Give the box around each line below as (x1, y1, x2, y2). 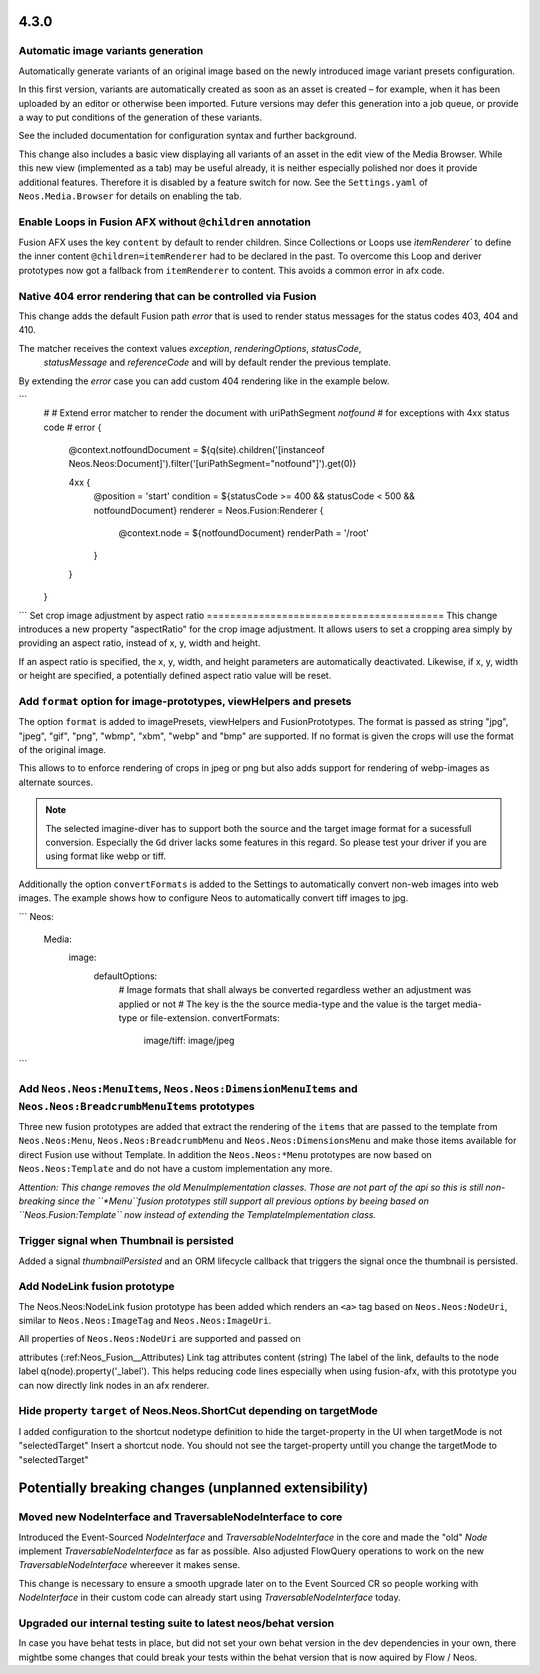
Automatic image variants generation (18, 44, 204, 58)
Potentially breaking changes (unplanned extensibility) (18, 1480, 369, 1497)
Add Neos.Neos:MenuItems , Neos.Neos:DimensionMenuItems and (18, 1082, 358, 1096)
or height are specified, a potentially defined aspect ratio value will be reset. (18, 670, 332, 682)
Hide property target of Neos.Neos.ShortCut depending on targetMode (18, 1404, 379, 1418)
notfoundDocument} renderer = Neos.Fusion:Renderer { (93, 504, 324, 516)
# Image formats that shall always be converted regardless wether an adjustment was (118, 984, 472, 996)
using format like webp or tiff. (45, 850, 167, 862)
